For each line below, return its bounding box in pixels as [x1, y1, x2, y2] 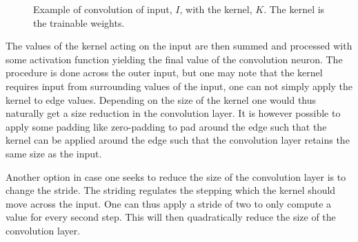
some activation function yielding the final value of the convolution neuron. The [6, 52, 343, 66]
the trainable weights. [33, 15, 125, 30]
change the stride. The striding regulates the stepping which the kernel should [6, 183, 336, 197]
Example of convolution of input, [33, 2, 172, 16]
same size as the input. [6, 146, 102, 160]
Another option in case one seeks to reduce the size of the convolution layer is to [6, 169, 346, 184]
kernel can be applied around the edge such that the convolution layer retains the [6, 133, 350, 147]
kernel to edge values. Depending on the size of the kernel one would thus [6, 92, 317, 107]
